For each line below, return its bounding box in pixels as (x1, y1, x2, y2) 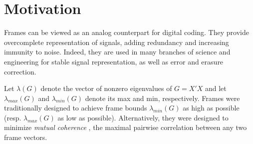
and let (205, 83, 227, 93)
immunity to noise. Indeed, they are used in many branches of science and (4, 46, 231, 57)
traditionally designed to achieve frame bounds (4, 102, 147, 113)
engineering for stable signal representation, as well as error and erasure (4, 56, 224, 66)
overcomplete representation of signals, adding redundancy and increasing (4, 36, 229, 47)
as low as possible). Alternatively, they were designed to (57, 112, 229, 122)
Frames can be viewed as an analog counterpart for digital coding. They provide (4, 27, 249, 37)
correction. (4, 66, 36, 76)
